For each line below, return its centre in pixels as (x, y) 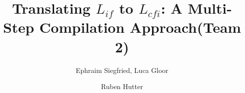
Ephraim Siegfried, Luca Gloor (122, 70)
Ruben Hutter (122, 86)
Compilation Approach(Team (140, 27)
